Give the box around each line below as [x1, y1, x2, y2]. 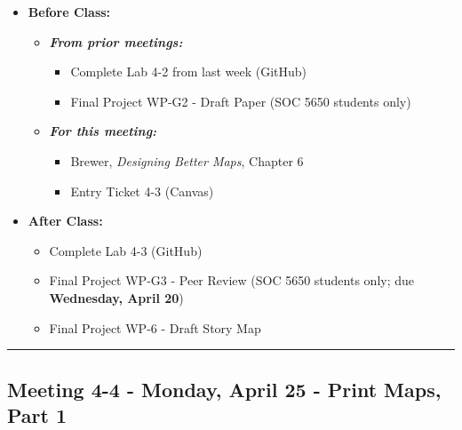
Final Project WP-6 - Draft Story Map [49, 318, 261, 337]
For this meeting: [49, 122, 157, 140]
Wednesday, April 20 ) [49, 288, 184, 307]
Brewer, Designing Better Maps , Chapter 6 [70, 151, 304, 170]
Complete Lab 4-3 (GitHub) [49, 241, 203, 259]
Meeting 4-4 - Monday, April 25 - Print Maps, [7, 375, 442, 402]
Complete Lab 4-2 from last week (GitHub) [70, 62, 307, 81]
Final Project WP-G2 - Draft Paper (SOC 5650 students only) [70, 92, 411, 110]
